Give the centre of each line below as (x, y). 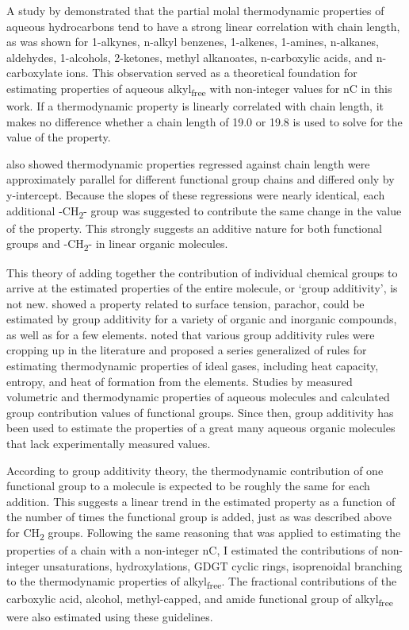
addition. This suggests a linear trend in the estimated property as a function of (201, 501)
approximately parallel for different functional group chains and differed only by (201, 179)
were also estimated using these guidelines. (110, 616)
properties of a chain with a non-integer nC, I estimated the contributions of (192, 550)
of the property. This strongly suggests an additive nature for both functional (194, 228)
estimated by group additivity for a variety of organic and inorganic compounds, (202, 319)
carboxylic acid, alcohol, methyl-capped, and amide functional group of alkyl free (200, 600)
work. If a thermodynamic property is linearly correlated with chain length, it (195, 106)
